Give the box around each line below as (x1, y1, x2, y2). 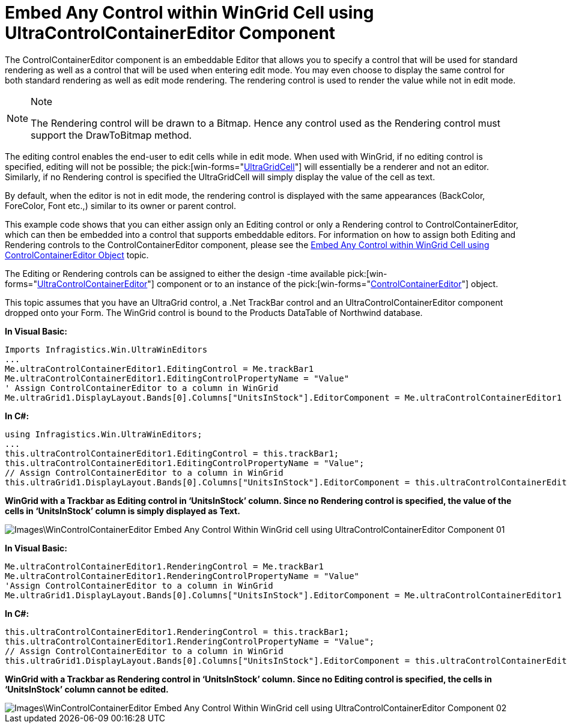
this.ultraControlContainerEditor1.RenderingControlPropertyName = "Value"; (5, 636, 375, 646)
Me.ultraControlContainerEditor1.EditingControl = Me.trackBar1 (5, 363, 314, 374)
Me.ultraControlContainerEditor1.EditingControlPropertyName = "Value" (5, 373, 350, 383)
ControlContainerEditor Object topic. (5, 249, 149, 260)
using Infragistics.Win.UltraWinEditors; (5, 429, 202, 439)
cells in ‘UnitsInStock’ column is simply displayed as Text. (5, 505, 240, 516)
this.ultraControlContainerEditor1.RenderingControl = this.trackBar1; (5, 626, 350, 637)
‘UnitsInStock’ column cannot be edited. (5, 684, 169, 694)
